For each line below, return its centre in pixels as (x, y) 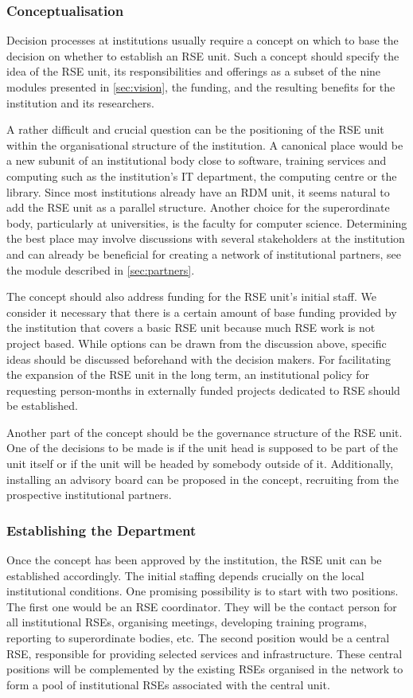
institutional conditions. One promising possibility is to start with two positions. (203, 591)
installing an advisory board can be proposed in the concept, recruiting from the (203, 479)
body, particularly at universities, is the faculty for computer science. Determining (207, 222)
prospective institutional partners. (89, 495)
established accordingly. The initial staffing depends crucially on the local (185, 575)
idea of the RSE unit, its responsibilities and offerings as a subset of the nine (194, 71)
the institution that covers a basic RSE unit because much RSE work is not (191, 328)
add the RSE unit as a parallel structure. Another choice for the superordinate (198, 207)
